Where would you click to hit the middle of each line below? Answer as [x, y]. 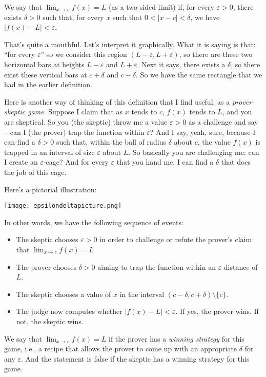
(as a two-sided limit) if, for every [161, 7]
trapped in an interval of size [49, 152]
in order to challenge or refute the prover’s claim [176, 239]
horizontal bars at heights [44, 64]
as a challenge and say [223, 121]
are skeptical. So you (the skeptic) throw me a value [86, 121]
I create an [21, 162]
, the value [214, 142]
